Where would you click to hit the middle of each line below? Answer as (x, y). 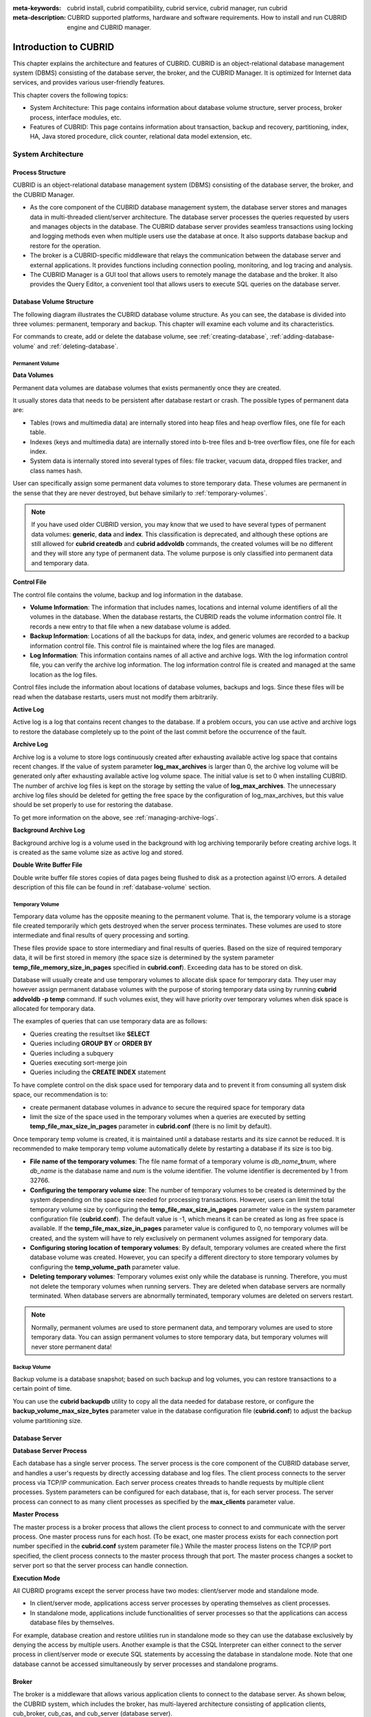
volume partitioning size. (47, 1420)
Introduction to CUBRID (64, 47)
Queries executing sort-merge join (78, 1063)
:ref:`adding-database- (302, 337)
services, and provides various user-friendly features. (89, 82)
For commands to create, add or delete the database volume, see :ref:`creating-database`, (140, 337)
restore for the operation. (65, 246)
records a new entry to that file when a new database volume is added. (131, 626)
